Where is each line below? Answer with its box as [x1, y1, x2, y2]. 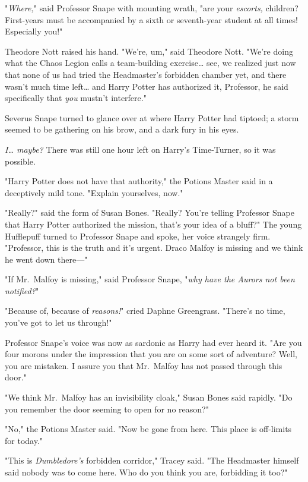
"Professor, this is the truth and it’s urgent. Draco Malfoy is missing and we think [5, 241, 303, 254]
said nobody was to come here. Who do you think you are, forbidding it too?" [5, 466, 288, 478]
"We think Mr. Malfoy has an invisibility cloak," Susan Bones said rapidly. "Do [5, 391, 293, 404]
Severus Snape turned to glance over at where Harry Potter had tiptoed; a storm [5, 111, 299, 124]
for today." [5, 434, 43, 446]
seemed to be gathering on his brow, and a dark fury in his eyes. [5, 123, 239, 136]
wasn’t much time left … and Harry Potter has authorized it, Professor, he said [5, 80, 288, 92]
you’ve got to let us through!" [5, 316, 112, 329]
